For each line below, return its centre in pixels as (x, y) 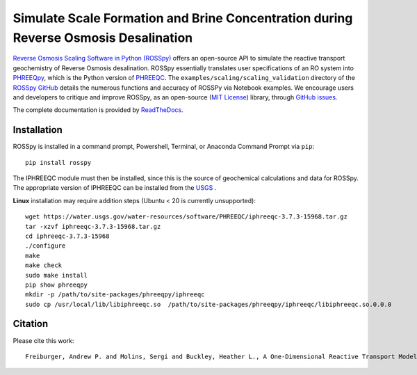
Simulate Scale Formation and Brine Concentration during (183, 18)
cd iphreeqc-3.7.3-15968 (67, 236)
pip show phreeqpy (57, 285)
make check (44, 265)
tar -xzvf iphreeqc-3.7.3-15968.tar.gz (93, 226)
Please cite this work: (43, 340)
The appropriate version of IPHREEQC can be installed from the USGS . (115, 188)
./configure (46, 246)
